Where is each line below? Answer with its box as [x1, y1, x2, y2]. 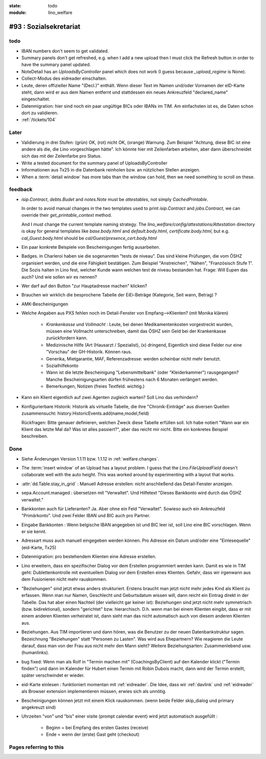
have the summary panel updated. [21, 62, 91, 67]
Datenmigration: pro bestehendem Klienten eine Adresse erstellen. [21, 554, 157, 560]
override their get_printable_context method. [21, 212, 112, 218]
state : [9, 3, 22, 8]
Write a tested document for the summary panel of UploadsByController [21, 160, 167, 166]
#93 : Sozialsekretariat [9, 23, 81, 31]
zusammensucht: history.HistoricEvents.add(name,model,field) [21, 410, 149, 416]
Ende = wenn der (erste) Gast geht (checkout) [46, 731, 140, 737]
